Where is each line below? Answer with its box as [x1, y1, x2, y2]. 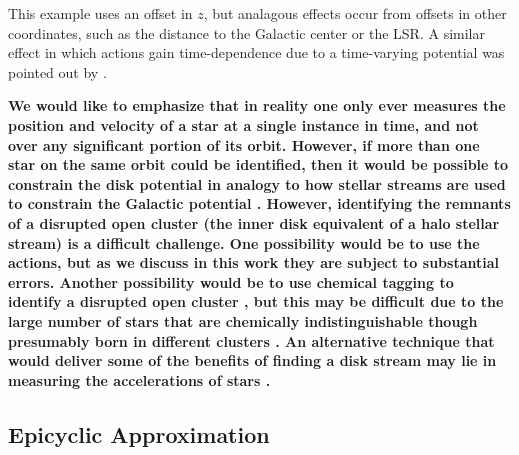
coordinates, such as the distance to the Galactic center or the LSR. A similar [8, 22, 485, 43]
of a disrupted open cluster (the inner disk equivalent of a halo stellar [8, 212, 500, 233]
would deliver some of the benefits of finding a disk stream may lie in [8, 350, 497, 371]
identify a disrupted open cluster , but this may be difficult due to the [8, 291, 504, 312]
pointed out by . [8, 61, 107, 82]
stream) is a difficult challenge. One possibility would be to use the [8, 232, 480, 253]
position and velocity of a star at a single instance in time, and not [8, 114, 479, 135]
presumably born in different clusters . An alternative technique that [8, 330, 495, 351]
